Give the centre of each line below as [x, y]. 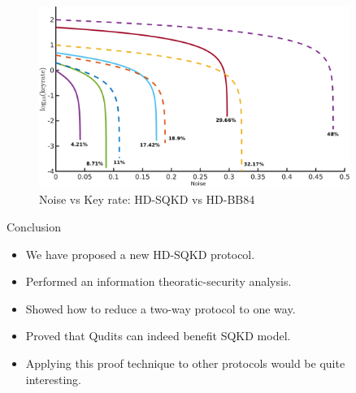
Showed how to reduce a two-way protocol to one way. [161, 308]
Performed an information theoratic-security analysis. [158, 281]
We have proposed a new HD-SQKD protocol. [140, 254]
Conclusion [34, 227]
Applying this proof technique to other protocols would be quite [185, 363]
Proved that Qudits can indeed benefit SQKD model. [158, 336]
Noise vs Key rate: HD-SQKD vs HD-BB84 [147, 199]
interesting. [53, 379]
